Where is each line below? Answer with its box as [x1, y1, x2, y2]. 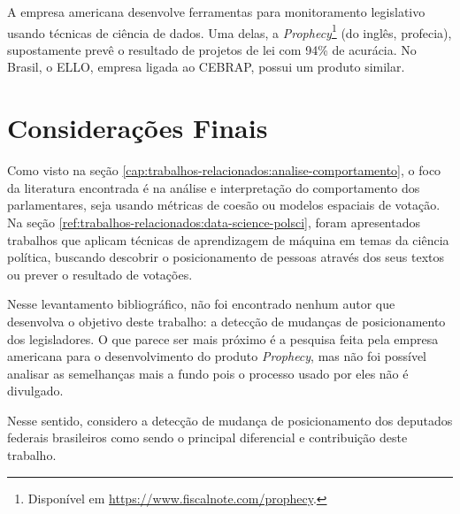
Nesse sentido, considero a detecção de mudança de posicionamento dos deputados [7, 410, 453, 429]
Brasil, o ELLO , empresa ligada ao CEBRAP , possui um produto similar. [7, 58, 405, 76]
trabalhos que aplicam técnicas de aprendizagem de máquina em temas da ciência [7, 230, 449, 249]
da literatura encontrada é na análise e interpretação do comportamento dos [7, 178, 420, 196]
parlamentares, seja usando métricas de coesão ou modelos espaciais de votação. [7, 196, 441, 214]
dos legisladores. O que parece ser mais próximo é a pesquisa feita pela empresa [7, 329, 439, 348]
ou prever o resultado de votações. [7, 265, 193, 283]
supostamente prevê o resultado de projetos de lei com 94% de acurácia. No [7, 40, 417, 58]
